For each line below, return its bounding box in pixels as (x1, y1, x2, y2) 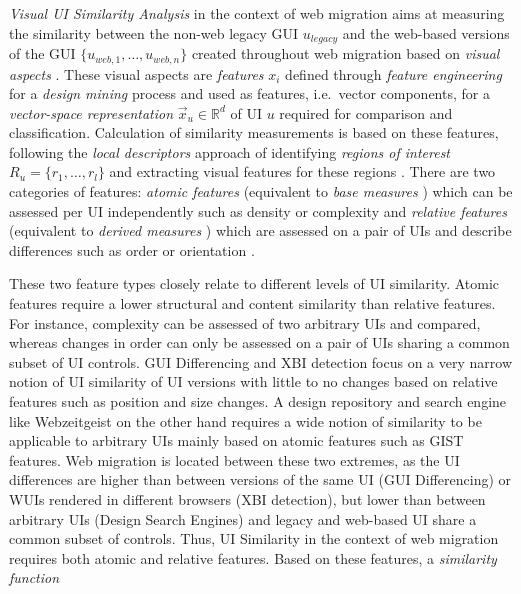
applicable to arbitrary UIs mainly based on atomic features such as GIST (9, 430, 464, 451)
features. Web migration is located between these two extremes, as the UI (9, 449, 460, 470)
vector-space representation (9, 102, 174, 123)
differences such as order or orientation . (9, 239, 255, 260)
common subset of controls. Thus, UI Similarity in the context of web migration (9, 528, 499, 549)
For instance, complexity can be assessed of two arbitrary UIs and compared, (9, 312, 481, 333)
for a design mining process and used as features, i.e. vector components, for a (9, 83, 490, 104)
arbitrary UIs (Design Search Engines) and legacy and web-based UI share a (9, 508, 477, 529)
